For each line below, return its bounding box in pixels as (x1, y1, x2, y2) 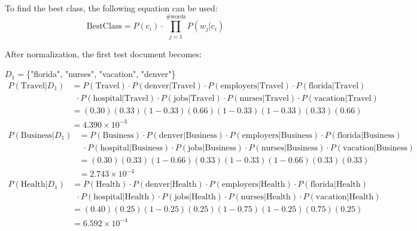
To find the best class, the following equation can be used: (5, 2, 218, 14)
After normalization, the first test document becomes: (5, 47, 202, 60)
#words (166, 13, 186, 20)
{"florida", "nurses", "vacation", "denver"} (26, 67, 176, 80)
